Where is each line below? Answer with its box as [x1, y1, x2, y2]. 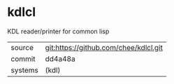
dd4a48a [45, 53, 75, 63]
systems [10, 65, 38, 75]
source [10, 42, 34, 52]
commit [10, 53, 36, 63]
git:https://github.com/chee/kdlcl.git [45, 42, 163, 52]
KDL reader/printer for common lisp [7, 27, 110, 35]
